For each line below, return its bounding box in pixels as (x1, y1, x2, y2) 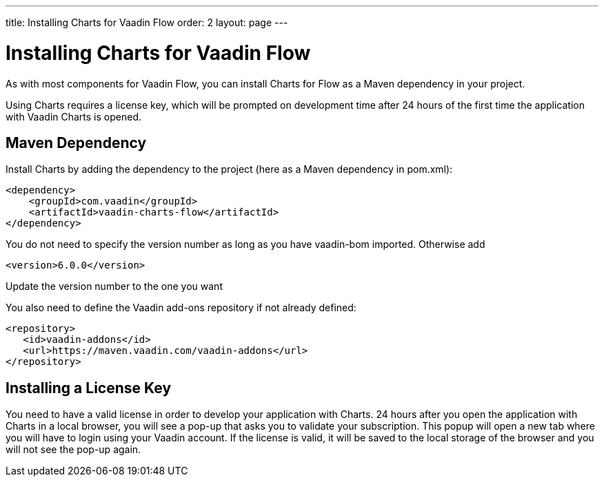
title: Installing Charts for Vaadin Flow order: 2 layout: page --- (6, 17, 288, 28)
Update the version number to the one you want (6, 280, 223, 293)
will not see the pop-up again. (6, 443, 141, 456)
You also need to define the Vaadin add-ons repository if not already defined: (6, 302, 356, 314)
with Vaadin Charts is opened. (6, 110, 141, 123)
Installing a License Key (6, 379, 172, 397)
